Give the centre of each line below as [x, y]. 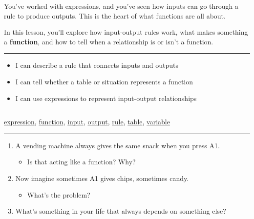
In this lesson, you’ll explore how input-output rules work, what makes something [126, 32]
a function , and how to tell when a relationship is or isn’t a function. [109, 41]
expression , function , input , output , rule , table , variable [87, 122]
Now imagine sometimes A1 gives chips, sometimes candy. [102, 178]
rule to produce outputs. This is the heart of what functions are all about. [115, 15]
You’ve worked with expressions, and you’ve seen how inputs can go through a [121, 6]
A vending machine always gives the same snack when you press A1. [117, 145]
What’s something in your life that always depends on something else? [121, 211]
